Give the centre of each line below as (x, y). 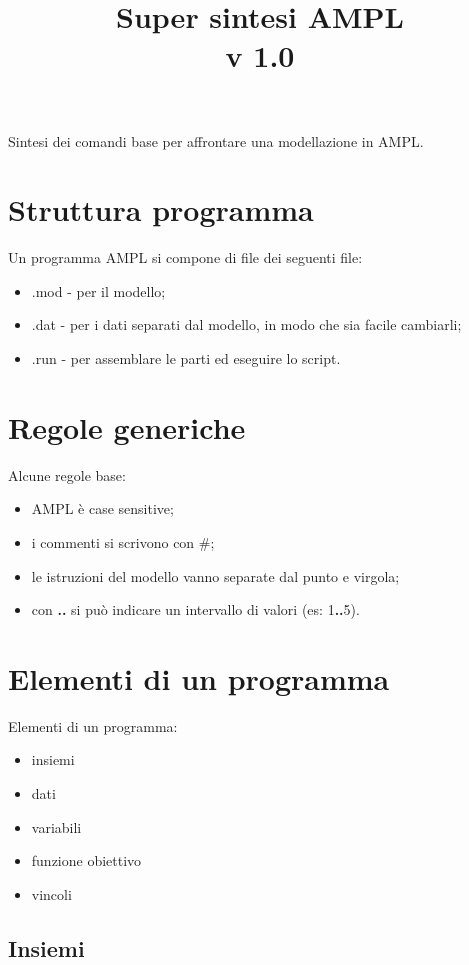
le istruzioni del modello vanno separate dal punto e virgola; (215, 575)
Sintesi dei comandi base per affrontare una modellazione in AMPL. (216, 140)
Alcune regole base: (67, 474)
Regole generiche (127, 426)
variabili (56, 826)
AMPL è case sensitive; (102, 508)
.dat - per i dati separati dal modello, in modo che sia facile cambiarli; (246, 324)
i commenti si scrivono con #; (123, 541)
